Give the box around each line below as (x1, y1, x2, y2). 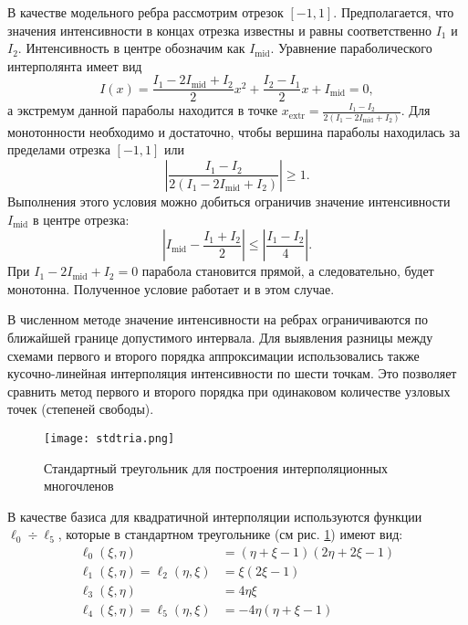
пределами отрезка (7, 140, 110, 159)
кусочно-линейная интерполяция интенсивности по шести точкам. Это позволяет (7, 364, 457, 383)
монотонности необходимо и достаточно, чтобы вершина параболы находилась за (7, 122, 461, 141)
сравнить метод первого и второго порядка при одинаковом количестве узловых (7, 381, 451, 400)
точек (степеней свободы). (7, 399, 154, 418)
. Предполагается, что (333, 3, 454, 21)
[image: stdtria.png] (44, 431, 175, 445)
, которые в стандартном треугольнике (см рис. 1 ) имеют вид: (57, 524, 403, 544)
